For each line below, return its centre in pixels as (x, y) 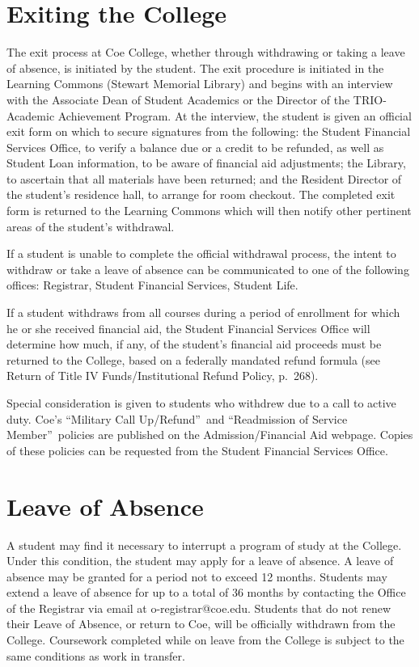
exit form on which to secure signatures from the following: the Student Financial (209, 131)
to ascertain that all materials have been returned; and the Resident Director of (204, 178)
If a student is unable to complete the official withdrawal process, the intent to (201, 253)
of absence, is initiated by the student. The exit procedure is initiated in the (195, 68)
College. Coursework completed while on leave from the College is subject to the (205, 640)
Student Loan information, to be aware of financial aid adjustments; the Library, (206, 163)
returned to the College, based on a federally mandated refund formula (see (193, 359)
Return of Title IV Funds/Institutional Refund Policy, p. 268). (163, 376)
